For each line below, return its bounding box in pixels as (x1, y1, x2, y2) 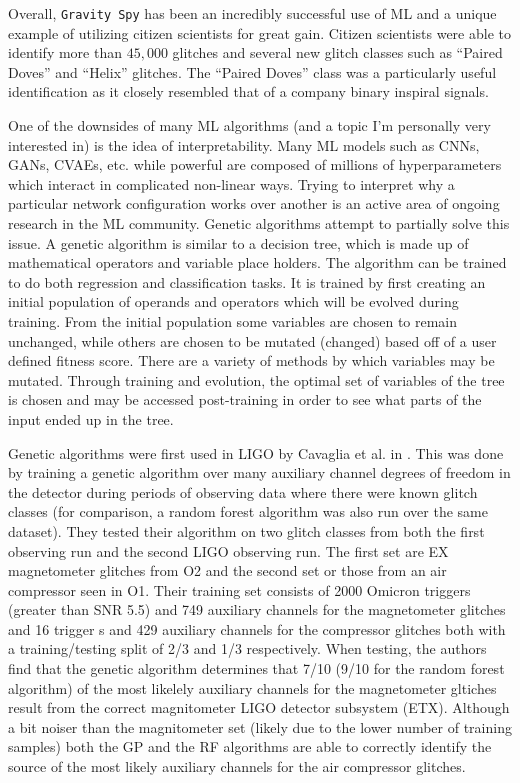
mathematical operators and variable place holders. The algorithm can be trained (8, 252, 507, 273)
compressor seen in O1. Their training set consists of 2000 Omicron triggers (8, 579, 471, 600)
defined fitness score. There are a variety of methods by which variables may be (8, 350, 495, 371)
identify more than (8, 42, 123, 63)
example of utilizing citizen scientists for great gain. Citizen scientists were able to (8, 22, 511, 43)
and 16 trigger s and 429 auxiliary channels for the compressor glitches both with (8, 618, 506, 639)
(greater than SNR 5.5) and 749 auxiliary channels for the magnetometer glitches (8, 599, 506, 620)
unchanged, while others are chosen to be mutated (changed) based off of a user (8, 330, 497, 351)
